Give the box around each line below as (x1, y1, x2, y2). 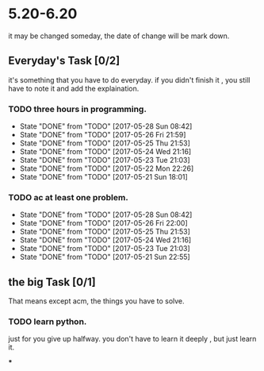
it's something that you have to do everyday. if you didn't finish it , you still (8, 75, 251, 84)
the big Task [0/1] (8, 275, 97, 288)
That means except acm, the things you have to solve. (8, 296, 185, 306)
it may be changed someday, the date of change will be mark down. (8, 31, 230, 41)
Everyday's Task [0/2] (8, 54, 121, 68)
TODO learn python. (8, 316, 87, 327)
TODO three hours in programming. (8, 103, 147, 114)
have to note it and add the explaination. (8, 83, 140, 93)
